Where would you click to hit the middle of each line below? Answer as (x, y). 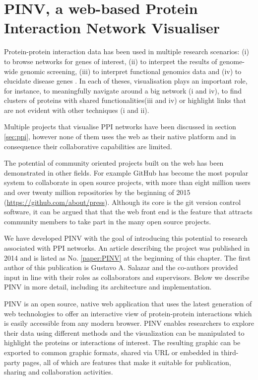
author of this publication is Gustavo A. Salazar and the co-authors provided (121, 267)
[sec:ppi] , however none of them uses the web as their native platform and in (120, 137)
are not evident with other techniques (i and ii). (77, 110)
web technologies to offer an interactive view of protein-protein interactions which (128, 313)
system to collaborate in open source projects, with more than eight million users (127, 182)
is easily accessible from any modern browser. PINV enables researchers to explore (129, 323)
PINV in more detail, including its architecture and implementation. (108, 287)
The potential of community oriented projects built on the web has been (114, 163)
